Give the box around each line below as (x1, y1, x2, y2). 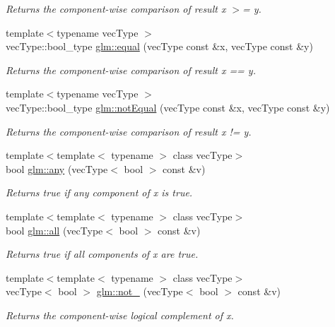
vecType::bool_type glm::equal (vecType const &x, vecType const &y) (6, 39, 313, 54)
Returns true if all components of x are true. (6, 246, 199, 261)
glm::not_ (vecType (96, 284, 183, 299)
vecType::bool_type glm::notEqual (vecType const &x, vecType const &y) (6, 100, 330, 114)
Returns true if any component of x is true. (6, 185, 193, 200)
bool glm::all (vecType (6, 222, 103, 237)
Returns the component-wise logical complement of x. (6, 307, 234, 322)
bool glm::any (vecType (6, 161, 108, 176)
